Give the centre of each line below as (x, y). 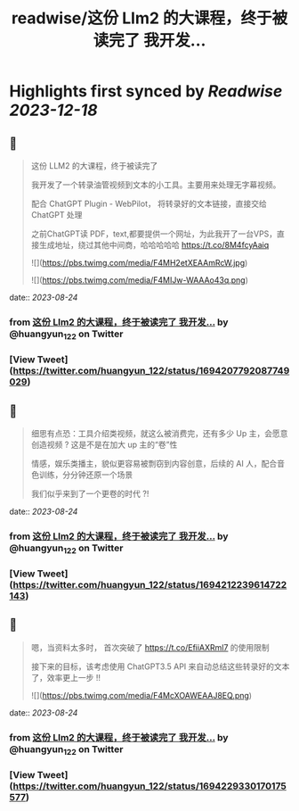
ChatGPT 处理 (57, 215)
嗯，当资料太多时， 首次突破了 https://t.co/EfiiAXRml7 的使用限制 (150, 647)
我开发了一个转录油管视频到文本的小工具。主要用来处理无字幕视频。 (156, 185)
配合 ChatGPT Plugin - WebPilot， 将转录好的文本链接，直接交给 (149, 203)
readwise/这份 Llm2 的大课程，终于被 (149, 18)
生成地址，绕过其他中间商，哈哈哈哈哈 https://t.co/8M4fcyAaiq (154, 245)
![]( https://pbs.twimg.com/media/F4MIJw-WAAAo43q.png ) (140, 280)
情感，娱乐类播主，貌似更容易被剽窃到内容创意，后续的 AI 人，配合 (154, 463)
